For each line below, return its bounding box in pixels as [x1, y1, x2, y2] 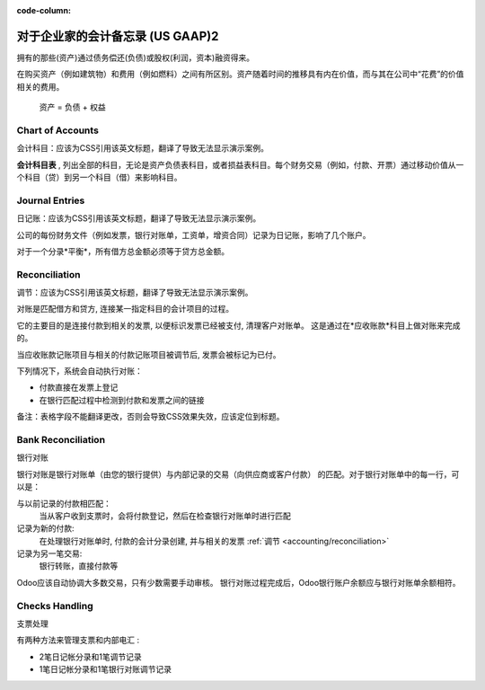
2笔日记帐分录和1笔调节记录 [39, 651, 143, 662]
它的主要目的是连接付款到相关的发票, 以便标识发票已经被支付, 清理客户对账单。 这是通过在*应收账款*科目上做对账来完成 [16, 320, 461, 331]
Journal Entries [16, 194, 85, 207]
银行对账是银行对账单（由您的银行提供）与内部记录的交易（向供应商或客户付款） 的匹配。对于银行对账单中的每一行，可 [16, 468, 460, 480]
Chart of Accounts [16, 124, 99, 137]
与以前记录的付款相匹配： [16, 498, 111, 509]
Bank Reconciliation [16, 433, 106, 446]
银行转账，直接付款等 [39, 561, 119, 571]
